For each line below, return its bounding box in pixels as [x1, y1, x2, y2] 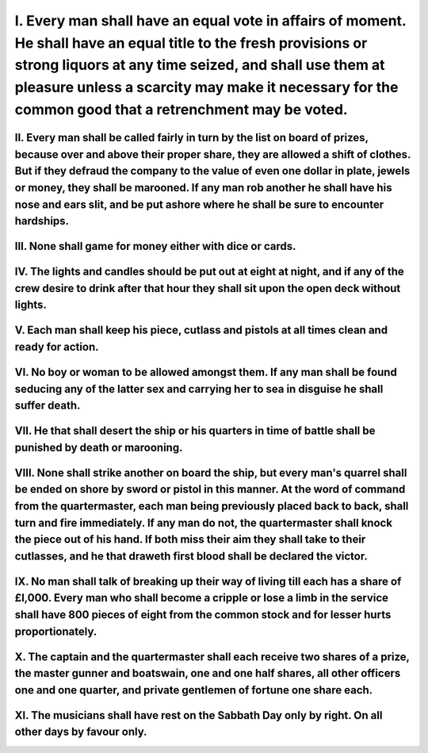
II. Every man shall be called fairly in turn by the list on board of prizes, [14, 131, 369, 144]
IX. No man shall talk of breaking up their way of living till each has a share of [14, 574, 402, 588]
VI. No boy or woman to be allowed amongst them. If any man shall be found [14, 365, 398, 378]
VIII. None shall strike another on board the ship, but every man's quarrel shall [14, 466, 407, 479]
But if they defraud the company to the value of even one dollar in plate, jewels [14, 164, 411, 178]
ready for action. [14, 340, 99, 353]
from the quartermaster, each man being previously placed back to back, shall [14, 499, 409, 513]
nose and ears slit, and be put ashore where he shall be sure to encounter [14, 198, 384, 211]
